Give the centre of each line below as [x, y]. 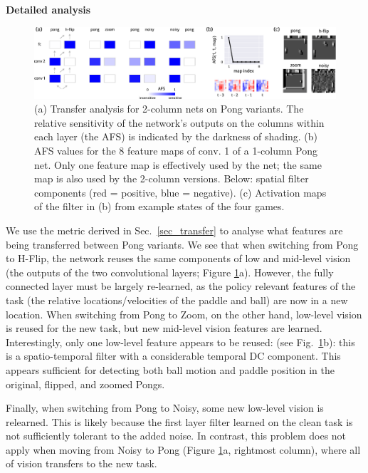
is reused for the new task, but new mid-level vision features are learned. [164, 328]
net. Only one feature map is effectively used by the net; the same [178, 164]
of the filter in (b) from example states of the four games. [159, 206]
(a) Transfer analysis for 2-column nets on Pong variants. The [169, 109]
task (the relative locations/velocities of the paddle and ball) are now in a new [177, 300]
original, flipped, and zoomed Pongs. [85, 384]
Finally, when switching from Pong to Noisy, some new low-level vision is [165, 408]
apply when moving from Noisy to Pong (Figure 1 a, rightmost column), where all [183, 449]
